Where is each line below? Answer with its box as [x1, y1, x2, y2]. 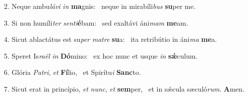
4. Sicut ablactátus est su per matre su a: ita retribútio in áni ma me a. [4, 34, 217, 44]
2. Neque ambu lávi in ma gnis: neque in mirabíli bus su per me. [4, 1, 196, 11]
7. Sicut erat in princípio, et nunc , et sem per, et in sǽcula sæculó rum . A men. [4, 83, 245, 94]
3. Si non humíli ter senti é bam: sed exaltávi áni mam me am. [4, 17, 188, 28]
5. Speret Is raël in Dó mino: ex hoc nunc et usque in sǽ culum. [4, 50, 198, 61]
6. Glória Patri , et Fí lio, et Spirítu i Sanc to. [4, 67, 141, 77]
